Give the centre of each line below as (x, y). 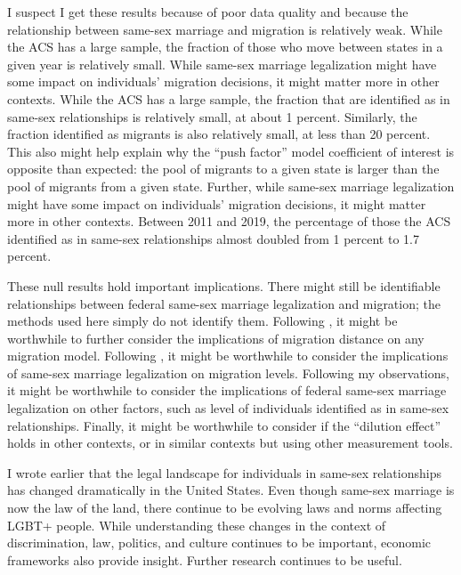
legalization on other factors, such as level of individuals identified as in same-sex (228, 408)
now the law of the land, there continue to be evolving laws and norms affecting (225, 508)
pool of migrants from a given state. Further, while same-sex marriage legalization (231, 186)
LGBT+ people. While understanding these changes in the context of (197, 525)
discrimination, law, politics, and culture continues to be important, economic (219, 543)
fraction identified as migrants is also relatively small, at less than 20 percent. (219, 134)
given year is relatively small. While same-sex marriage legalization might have (222, 64)
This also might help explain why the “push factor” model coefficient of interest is (231, 151)
